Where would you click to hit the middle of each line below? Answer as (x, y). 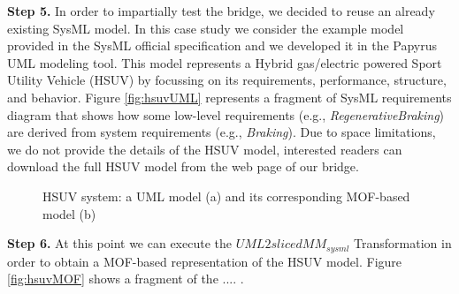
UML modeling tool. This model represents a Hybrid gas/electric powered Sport (225, 62)
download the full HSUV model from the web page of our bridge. (183, 166)
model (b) (69, 213)
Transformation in (403, 243)
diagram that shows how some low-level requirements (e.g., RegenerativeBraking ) (226, 114)
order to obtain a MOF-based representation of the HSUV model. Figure (205, 261)
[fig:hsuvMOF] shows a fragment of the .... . (126, 279)
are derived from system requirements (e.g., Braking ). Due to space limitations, (222, 132)
